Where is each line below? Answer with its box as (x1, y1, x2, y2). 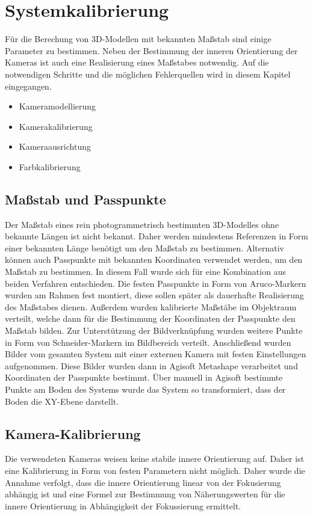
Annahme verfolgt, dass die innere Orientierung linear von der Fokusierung (5, 476, 281, 488)
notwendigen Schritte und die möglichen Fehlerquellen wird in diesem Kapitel (5, 67, 291, 80)
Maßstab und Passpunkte (5, 189, 166, 208)
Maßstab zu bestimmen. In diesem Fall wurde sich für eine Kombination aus (5, 265, 286, 278)
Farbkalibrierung (19, 160, 81, 173)
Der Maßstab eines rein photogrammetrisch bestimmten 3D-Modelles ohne (5, 218, 279, 230)
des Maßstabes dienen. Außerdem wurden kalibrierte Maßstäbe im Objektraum (5, 300, 297, 313)
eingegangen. (5, 79, 52, 92)
